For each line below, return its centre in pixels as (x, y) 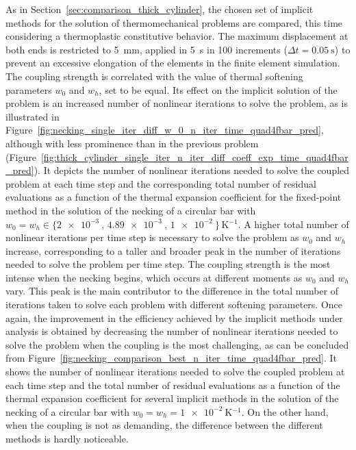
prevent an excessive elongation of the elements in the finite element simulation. (173, 63)
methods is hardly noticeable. (67, 438)
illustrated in (33, 116)
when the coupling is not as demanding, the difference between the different (164, 425)
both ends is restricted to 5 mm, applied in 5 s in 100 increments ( (147, 49)
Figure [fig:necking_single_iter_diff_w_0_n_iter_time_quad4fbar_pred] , (165, 130)
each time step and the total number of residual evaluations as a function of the (173, 385)
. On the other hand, (285, 411)
